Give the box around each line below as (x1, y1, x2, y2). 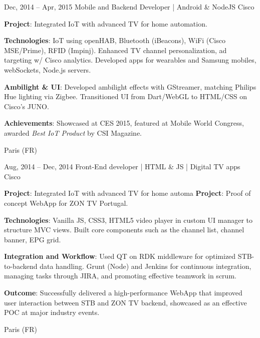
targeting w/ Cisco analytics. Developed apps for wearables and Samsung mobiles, (4, 55, 256, 65)
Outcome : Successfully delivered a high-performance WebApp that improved (4, 287, 242, 298)
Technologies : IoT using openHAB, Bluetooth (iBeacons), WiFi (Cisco (4, 35, 225, 46)
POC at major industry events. (4, 307, 100, 317)
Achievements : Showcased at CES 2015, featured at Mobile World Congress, (4, 118, 244, 128)
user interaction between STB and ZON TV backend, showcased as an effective (4, 297, 247, 307)
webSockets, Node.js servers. (4, 64, 91, 75)
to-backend (4, 260, 38, 271)
